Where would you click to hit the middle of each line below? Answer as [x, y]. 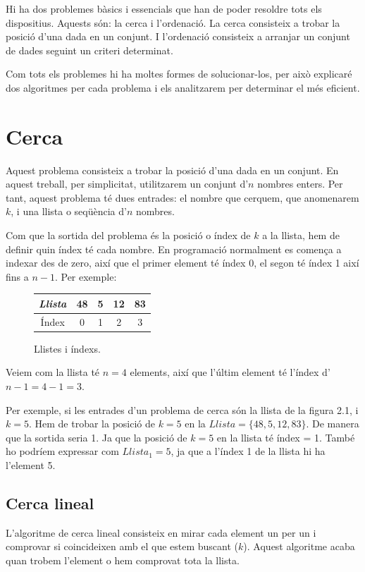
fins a [17, 276]
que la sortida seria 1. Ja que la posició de [97, 437]
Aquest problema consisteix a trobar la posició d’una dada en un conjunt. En [172, 170]
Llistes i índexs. [67, 348]
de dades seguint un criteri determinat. [89, 50]
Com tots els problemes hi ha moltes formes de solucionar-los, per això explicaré [179, 74]
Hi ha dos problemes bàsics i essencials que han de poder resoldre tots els [164, 8]
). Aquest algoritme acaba [299, 546]
